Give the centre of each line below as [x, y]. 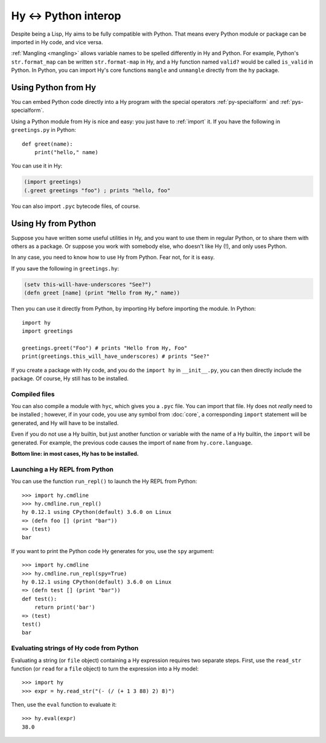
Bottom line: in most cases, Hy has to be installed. [75, 453]
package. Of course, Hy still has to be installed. [70, 378]
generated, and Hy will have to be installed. [65, 423]
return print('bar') [65, 607]
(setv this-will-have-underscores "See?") [88, 284]
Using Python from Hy [54, 87]
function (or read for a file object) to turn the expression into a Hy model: [105, 669]
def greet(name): [47, 144]
